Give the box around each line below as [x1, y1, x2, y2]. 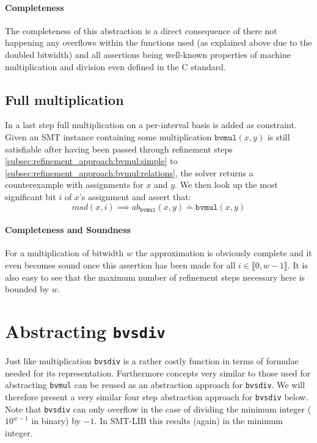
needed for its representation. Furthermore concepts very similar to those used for [5, 366, 311, 379]
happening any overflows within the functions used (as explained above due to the [5, 36, 312, 49]
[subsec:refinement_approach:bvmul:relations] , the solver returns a [5, 166, 253, 179]
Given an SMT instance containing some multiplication [5, 130, 212, 143]
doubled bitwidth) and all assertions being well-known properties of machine [5, 48, 291, 60]
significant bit [5, 190, 56, 203]
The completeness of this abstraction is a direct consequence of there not [5, 24, 277, 37]
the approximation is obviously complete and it [135, 247, 312, 259]
